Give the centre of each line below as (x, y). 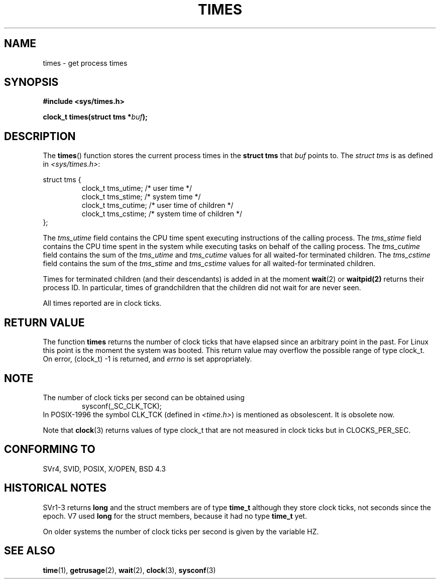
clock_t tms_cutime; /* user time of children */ (157, 205)
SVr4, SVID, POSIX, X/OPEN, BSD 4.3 (104, 469)
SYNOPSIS (31, 82)
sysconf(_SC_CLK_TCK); (122, 406)
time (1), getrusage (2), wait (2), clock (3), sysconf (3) (129, 570)
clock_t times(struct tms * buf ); (95, 117)
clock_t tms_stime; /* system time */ (141, 197)
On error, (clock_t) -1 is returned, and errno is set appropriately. (147, 359)
